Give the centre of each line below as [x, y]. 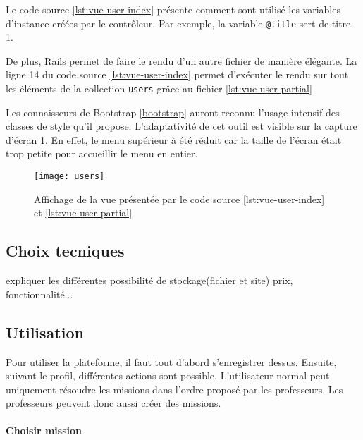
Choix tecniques [65, 251]
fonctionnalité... [39, 294]
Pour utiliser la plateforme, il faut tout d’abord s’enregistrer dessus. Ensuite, [171, 361]
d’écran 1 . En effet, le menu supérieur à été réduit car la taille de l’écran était [174, 139]
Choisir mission [44, 430]
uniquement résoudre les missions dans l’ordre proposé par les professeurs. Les [174, 389]
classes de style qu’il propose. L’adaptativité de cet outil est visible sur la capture [181, 126]
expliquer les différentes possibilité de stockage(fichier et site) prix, [149, 280]
